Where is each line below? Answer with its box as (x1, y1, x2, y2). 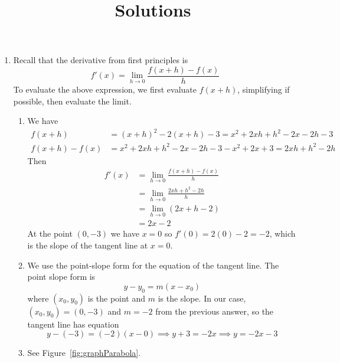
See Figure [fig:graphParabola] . (27, 346, 141, 359)
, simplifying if (237, 83, 290, 96)
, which (269, 227, 296, 240)
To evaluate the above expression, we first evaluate (13, 83, 197, 96)
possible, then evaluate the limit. (13, 94, 132, 107)
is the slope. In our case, (158, 292, 246, 304)
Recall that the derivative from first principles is (13, 54, 188, 66)
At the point (27, 227, 73, 240)
